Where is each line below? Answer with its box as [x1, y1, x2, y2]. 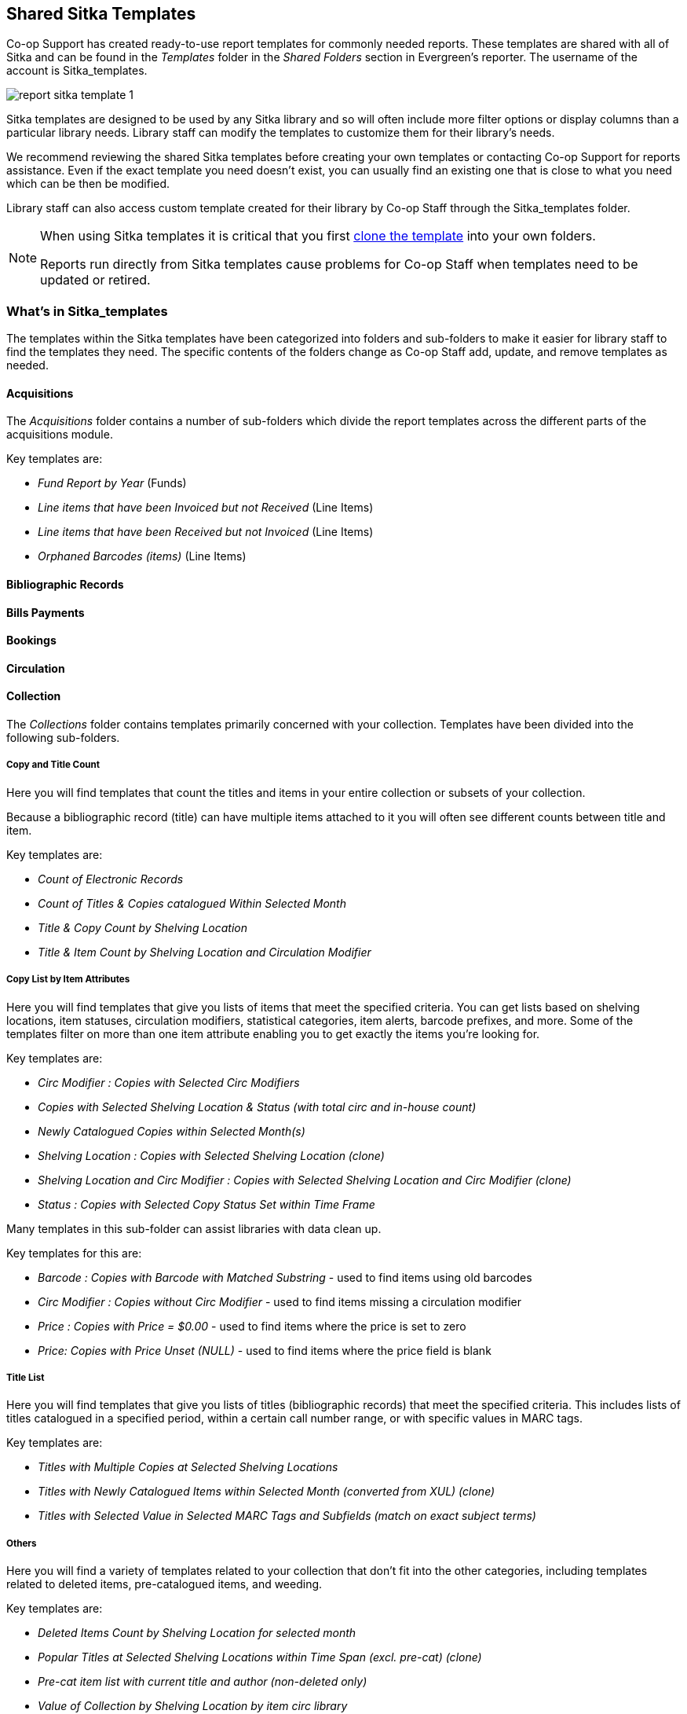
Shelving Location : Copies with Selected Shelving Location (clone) [38, 1148, 385, 1162]
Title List [6, 1372, 45, 1383]
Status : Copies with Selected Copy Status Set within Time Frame [38, 1197, 375, 1211]
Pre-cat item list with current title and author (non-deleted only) [38, 1675, 367, 1689]
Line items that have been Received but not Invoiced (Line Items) [38, 525, 374, 539]
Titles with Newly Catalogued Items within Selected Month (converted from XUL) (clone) [38, 1485, 495, 1499]
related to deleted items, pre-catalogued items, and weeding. [6, 1577, 323, 1591]
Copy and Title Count [6, 759, 100, 771]
